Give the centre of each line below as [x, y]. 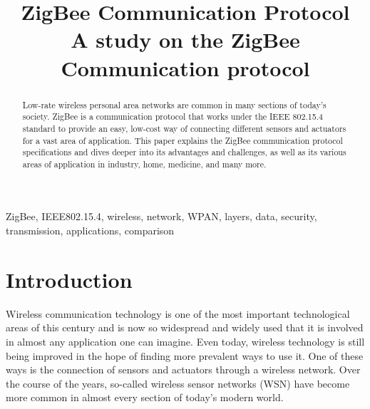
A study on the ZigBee [185, 40]
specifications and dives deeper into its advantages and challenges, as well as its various [184, 152]
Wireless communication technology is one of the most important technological [178, 313]
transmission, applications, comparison [90, 231]
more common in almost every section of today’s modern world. [145, 397]
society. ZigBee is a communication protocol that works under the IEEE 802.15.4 [173, 117]
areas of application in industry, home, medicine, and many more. [144, 164]
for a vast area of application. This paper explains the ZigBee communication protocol [183, 140]
